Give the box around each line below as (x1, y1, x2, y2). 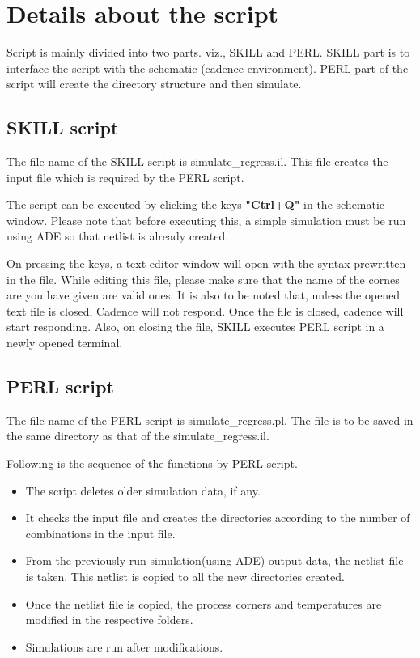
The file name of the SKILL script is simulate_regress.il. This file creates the (6, 153, 388, 170)
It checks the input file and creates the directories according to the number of (25, 509, 410, 526)
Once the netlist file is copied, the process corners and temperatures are (25, 595, 382, 612)
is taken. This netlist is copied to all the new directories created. (25, 568, 345, 584)
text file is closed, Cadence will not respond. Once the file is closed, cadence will (6, 302, 404, 319)
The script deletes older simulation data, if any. (25, 482, 261, 499)
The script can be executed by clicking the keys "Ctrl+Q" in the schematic (6, 196, 385, 213)
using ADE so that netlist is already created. (6, 227, 229, 244)
